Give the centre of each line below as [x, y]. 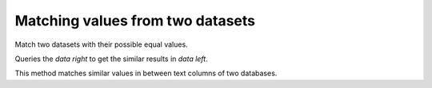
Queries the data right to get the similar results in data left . [111, 59]
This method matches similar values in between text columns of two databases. [146, 73]
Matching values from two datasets [135, 21]
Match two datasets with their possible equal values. [101, 44]
